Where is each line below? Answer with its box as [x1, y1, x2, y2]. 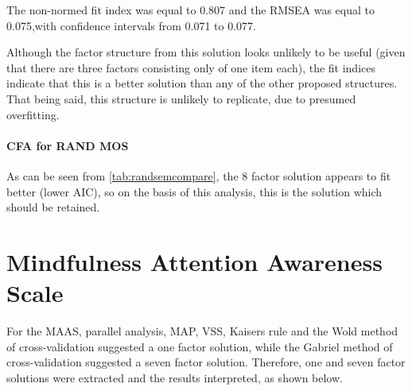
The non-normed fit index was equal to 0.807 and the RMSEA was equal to [6, 2, 375, 17]
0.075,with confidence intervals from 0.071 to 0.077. [6, 17, 256, 33]
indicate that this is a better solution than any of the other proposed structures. [6, 75, 398, 91]
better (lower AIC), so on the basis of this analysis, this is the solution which [6, 183, 383, 199]
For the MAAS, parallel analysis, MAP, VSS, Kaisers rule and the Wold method [6, 323, 398, 339]
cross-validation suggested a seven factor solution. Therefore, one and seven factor [6, 354, 406, 370]
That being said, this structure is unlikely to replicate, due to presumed [6, 90, 356, 106]
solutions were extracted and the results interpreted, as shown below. [6, 369, 343, 385]
